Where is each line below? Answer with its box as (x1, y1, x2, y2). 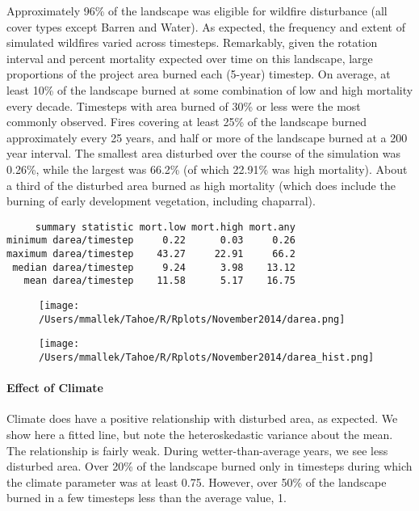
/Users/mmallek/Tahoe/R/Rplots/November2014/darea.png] (39, 313, 346, 325)
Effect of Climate (6, 379, 103, 396)
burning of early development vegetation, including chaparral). (6, 192, 316, 209)
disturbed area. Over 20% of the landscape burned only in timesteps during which (6, 458, 413, 475)
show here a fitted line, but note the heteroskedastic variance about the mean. (6, 426, 393, 443)
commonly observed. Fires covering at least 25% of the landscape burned (6, 113, 367, 130)
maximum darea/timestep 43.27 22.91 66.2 (6, 248, 295, 260)
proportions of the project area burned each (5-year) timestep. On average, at (6, 65, 391, 82)
